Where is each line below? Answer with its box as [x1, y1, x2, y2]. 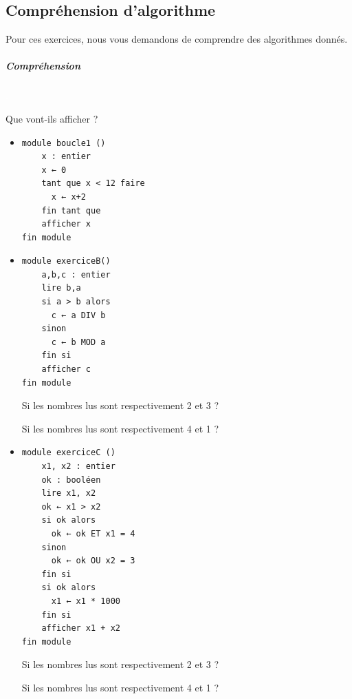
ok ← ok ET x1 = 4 [51, 528, 135, 539]
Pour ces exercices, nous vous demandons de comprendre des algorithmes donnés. [5, 32, 348, 46]
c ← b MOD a [51, 337, 106, 347]
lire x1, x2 [41, 488, 96, 499]
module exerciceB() [21, 256, 111, 267]
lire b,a [41, 283, 81, 293]
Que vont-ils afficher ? [5, 111, 98, 125]
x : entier [41, 152, 91, 162]
